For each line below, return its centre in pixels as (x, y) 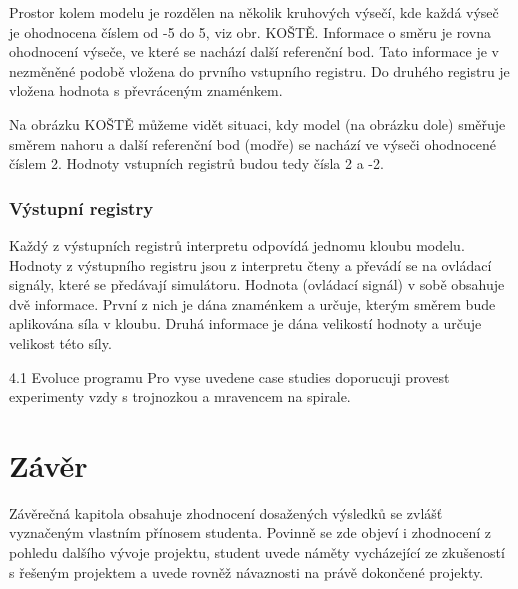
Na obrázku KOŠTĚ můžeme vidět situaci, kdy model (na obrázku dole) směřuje (257, 123)
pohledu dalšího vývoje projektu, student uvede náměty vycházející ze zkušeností (257, 552)
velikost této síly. (60, 342)
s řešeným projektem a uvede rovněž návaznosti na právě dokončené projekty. (246, 571)
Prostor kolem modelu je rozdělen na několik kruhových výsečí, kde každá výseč (254, 12)
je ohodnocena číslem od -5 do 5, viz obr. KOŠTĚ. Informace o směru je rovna (250, 31)
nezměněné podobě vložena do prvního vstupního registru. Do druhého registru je (259, 70)
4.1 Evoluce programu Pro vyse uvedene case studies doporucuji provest (229, 376)
